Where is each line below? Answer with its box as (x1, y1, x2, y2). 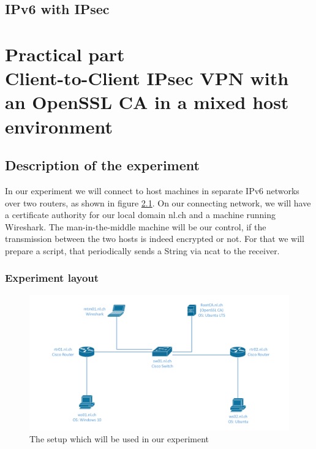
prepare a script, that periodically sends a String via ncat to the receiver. (5, 244, 280, 257)
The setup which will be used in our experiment (29, 432, 209, 445)
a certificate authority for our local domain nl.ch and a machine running (5, 208, 276, 221)
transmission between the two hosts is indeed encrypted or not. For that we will (5, 232, 304, 245)
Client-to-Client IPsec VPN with (5, 66, 289, 91)
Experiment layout (5, 270, 99, 285)
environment (5, 113, 113, 138)
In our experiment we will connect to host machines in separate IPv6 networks (5, 184, 299, 197)
